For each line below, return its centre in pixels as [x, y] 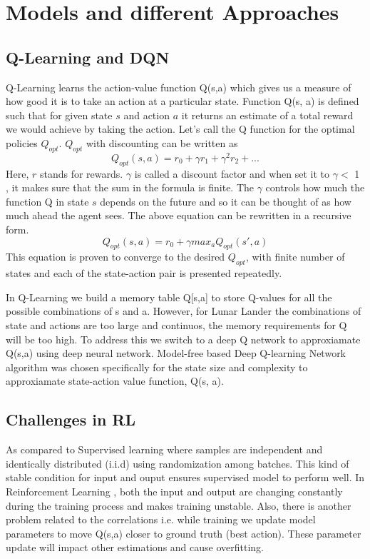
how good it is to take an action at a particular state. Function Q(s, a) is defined [183, 101]
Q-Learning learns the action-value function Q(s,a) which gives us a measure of [179, 87]
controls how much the [315, 187]
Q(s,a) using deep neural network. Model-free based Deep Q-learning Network [176, 353]
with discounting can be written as [162, 142]
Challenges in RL [71, 419]
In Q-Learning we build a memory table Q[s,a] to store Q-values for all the [169, 297]
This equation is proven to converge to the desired [115, 257]
